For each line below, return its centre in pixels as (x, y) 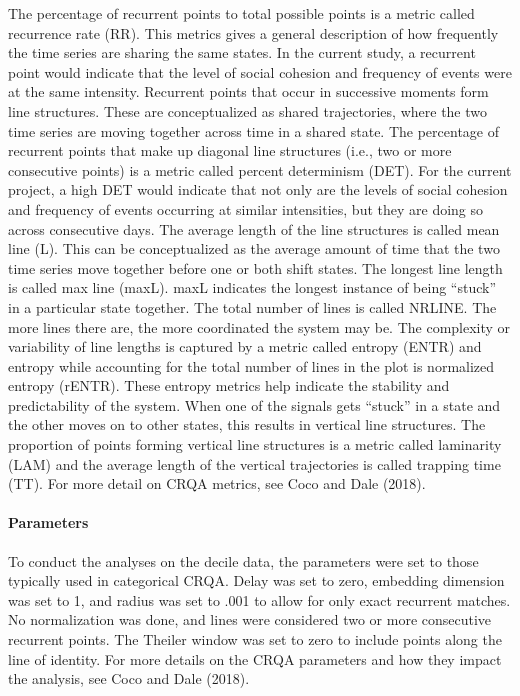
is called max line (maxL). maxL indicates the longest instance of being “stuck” (252, 287)
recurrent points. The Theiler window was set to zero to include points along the (255, 639)
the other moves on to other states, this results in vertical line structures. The (247, 424)
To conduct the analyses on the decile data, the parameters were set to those (243, 560)
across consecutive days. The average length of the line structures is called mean (254, 228)
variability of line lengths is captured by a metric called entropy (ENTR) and (245, 346)
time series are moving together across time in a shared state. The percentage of (253, 130)
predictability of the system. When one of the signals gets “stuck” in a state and (254, 404)
